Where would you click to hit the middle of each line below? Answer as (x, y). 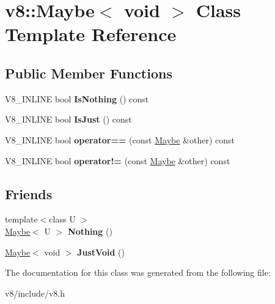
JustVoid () (101, 252)
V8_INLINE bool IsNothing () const (77, 98)
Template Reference (91, 34)
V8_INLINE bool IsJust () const (68, 119)
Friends (29, 193)
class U (62, 219)
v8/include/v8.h (35, 293)
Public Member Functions (89, 73)
